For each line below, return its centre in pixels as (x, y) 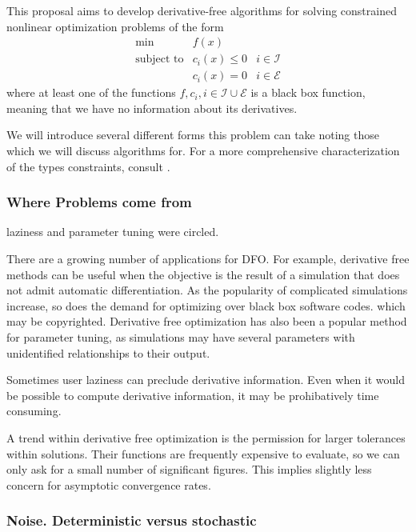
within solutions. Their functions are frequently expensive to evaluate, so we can (203, 453)
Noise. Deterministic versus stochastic (132, 520)
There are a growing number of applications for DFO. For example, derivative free (208, 259)
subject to (160, 60)
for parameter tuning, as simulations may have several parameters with (181, 337)
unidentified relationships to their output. (108, 352)
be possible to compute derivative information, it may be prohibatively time (193, 395)
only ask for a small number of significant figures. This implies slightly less (189, 469)
